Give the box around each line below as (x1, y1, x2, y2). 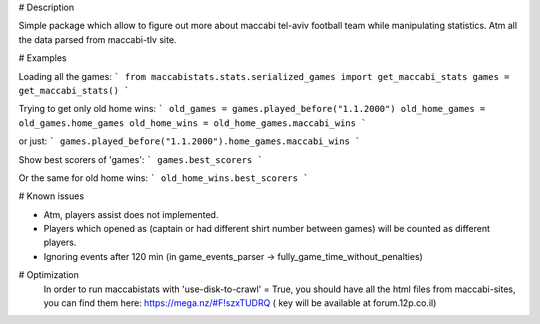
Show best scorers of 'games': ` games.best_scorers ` (18, 153, 264, 165)
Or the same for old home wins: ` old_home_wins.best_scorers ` (18, 171, 309, 184)
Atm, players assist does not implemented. (43, 208, 219, 220)
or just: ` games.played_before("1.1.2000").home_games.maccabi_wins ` (18, 135, 361, 147)
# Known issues (18, 190, 85, 202)
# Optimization (18, 269, 79, 281)
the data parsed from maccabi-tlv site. (18, 33, 177, 45)
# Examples (18, 52, 67, 64)
